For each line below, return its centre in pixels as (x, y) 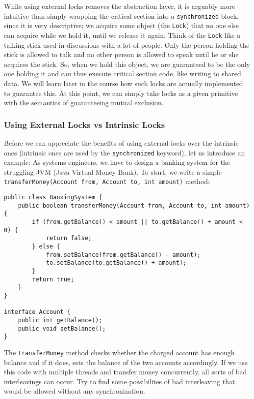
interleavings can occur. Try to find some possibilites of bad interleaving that (120, 381)
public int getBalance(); (60, 320)
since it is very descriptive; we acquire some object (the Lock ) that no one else (122, 25)
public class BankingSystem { (53, 198)
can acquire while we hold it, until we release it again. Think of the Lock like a (122, 35)
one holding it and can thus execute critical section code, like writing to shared (123, 74)
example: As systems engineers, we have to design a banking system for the (117, 162)
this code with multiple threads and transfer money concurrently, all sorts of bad (126, 372)
